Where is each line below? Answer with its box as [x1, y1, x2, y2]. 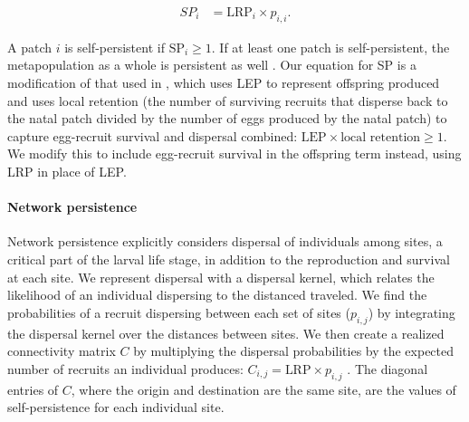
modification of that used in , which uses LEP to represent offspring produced [7, 73, 440, 92]
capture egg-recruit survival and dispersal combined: [7, 126, 298, 145]
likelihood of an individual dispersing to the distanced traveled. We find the [7, 285, 427, 304]
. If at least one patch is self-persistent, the [211, 37, 450, 56]
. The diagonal [347, 359, 428, 378]
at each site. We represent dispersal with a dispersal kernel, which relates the [7, 267, 435, 286]
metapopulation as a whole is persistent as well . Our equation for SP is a [7, 55, 416, 74]
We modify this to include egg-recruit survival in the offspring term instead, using [7, 144, 462, 163]
